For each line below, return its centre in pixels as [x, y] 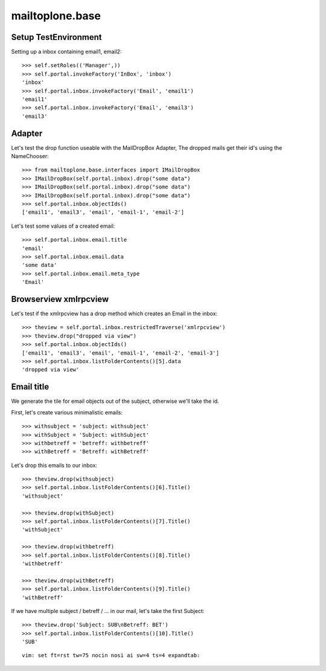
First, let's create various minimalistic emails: [67, 412]
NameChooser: [30, 156]
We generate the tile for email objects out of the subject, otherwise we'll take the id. [115, 401]
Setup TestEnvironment [56, 37]
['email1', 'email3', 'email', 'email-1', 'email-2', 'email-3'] [121, 353]
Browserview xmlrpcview [60, 299]
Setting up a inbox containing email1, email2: [66, 52]
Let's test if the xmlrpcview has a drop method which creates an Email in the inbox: [114, 313]
